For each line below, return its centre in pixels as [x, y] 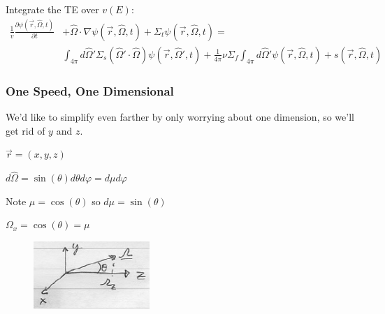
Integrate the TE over [52, 9]
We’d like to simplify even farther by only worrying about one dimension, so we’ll [180, 117]
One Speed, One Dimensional [90, 90]
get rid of [26, 130]
